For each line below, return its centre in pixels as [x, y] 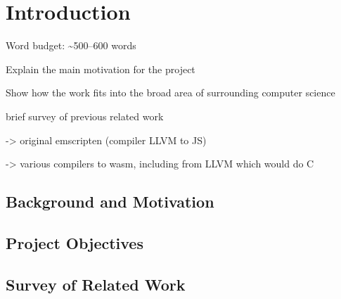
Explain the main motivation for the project [101, 69]
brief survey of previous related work [85, 116]
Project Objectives [75, 242]
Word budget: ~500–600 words [71, 45]
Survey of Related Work [96, 284]
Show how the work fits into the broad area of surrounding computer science [170, 93]
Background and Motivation [110, 202]
